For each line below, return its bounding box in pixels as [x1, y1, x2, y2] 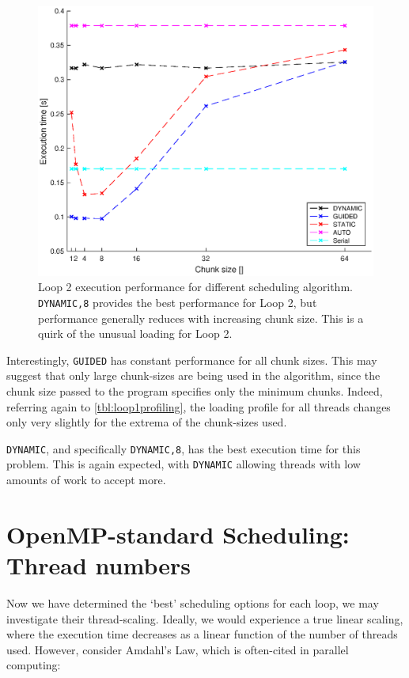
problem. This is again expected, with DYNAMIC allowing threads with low [6, 456, 361, 472]
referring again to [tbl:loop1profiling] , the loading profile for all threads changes [6, 398, 391, 415]
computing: [6, 657, 61, 673]
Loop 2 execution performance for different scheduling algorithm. [38, 278, 353, 295]
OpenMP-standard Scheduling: [6, 517, 350, 550]
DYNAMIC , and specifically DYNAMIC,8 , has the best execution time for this [6, 440, 361, 456]
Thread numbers [6, 549, 191, 581]
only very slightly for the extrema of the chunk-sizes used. [6, 414, 287, 430]
